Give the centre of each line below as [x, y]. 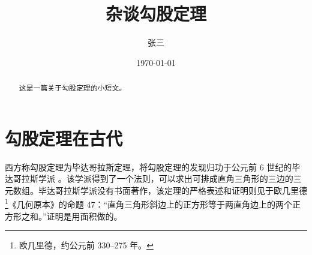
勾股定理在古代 [64, 138]
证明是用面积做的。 [84, 216]
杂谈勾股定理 [156, 13]
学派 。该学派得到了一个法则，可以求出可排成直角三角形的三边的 [166, 178]
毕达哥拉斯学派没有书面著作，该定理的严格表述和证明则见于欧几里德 [172, 190]
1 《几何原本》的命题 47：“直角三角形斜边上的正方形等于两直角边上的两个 [149, 203]
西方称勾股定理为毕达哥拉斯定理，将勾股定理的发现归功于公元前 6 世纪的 [148, 166]
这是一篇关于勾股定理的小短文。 [73, 88]
